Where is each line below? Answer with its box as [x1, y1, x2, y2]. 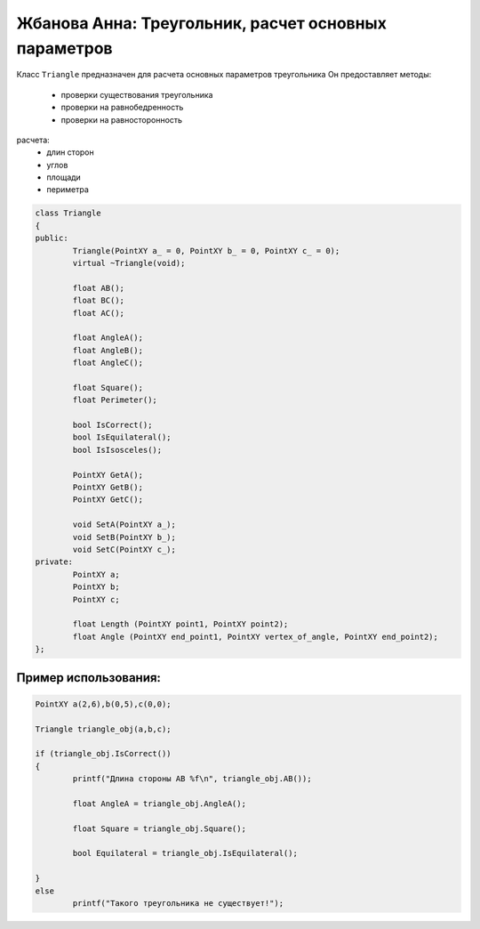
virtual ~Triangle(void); [72, 258, 186, 269]
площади [46, 172, 82, 182]
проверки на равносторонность [60, 114, 182, 125]
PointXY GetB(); [72, 482, 144, 493]
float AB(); [72, 283, 124, 293]
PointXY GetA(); [72, 470, 144, 480]
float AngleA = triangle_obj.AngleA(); [72, 798, 246, 809]
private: [35, 557, 74, 567]
